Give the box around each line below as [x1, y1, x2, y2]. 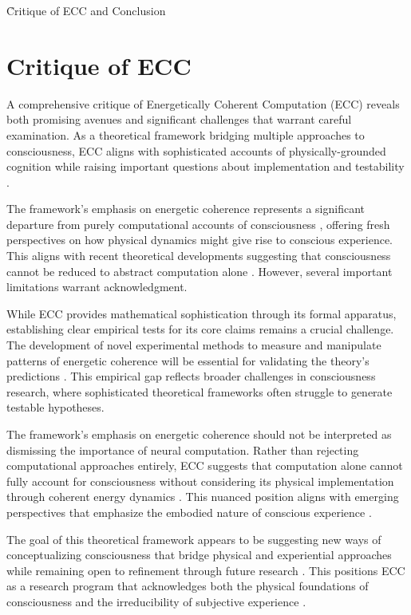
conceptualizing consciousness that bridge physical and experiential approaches [6, 546, 392, 563]
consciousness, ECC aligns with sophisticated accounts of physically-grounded [6, 142, 386, 159]
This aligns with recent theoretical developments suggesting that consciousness [6, 247, 391, 264]
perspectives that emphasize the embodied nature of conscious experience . [6, 503, 372, 520]
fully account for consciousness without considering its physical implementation [6, 472, 394, 489]
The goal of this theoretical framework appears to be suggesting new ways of [6, 530, 381, 547]
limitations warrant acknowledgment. [6, 278, 188, 295]
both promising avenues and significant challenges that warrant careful [6, 111, 352, 128]
